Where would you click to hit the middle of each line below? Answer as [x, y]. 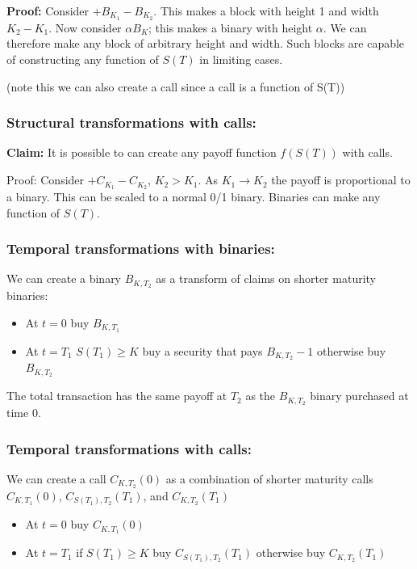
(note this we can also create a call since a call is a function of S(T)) [176, 86]
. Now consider [85, 27]
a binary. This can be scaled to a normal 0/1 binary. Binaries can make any [194, 196]
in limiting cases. [241, 59]
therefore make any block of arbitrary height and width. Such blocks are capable [206, 43]
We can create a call [56, 479]
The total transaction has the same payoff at [117, 396]
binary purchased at [359, 396]
